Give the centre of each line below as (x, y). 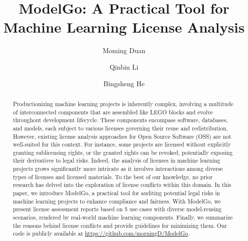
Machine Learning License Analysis (124, 27)
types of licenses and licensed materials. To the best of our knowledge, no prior (113, 176)
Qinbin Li (124, 66)
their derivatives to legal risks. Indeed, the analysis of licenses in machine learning (116, 160)
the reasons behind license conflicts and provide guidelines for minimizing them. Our (120, 225)
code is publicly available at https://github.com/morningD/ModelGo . (101, 233)
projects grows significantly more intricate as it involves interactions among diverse (118, 169)
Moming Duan (124, 50)
